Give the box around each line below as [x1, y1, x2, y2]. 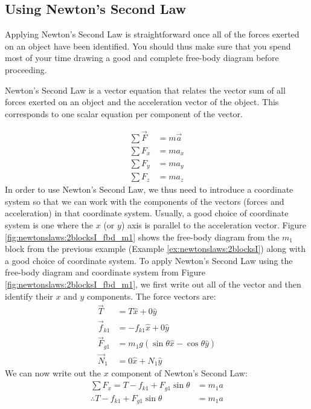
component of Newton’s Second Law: [111, 367, 248, 379]
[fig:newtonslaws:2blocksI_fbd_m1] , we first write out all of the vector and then [5, 277, 301, 290]
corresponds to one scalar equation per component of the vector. [5, 107, 243, 120]
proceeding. [5, 63, 47, 76]
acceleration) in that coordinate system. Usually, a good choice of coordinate [5, 207, 289, 219]
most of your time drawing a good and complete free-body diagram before [5, 51, 279, 64]
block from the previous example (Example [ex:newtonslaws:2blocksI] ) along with [5, 242, 306, 255]
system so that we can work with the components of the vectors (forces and [5, 195, 284, 207]
